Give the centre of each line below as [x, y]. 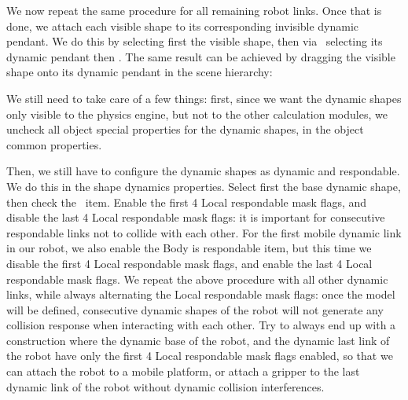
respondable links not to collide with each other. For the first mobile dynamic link [204, 232]
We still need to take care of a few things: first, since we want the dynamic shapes [204, 98]
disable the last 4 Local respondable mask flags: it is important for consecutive [196, 217]
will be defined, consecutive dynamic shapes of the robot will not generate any [195, 309]
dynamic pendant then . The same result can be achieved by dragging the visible [201, 56]
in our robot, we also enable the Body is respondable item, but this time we [189, 248]
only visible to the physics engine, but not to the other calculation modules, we [197, 114]
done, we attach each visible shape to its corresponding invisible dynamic [183, 26]
